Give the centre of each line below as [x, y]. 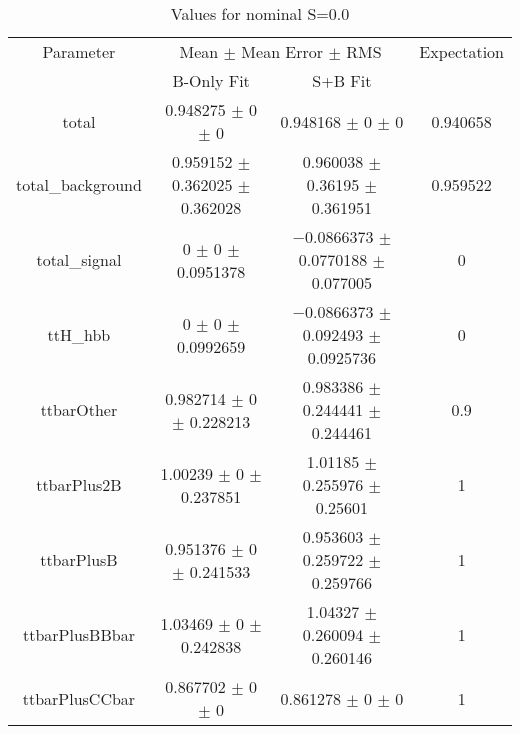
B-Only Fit [211, 80]
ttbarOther [79, 409]
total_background [79, 184]
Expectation [461, 51]
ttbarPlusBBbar [78, 634]
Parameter [79, 51]
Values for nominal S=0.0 [260, 13]
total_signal [79, 259]
